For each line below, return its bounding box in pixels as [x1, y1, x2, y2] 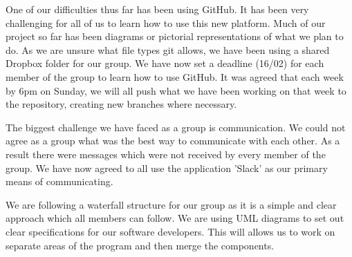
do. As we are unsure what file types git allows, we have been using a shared [6, 42, 330, 57]
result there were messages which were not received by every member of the [6, 146, 326, 161]
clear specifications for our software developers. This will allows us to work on [6, 224, 335, 238]
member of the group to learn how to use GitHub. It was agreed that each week [6, 69, 344, 84]
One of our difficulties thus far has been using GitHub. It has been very [6, 2, 309, 16]
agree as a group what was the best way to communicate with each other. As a [6, 133, 340, 148]
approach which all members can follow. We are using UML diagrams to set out [6, 211, 344, 225]
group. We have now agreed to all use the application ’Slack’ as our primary [6, 160, 328, 175]
